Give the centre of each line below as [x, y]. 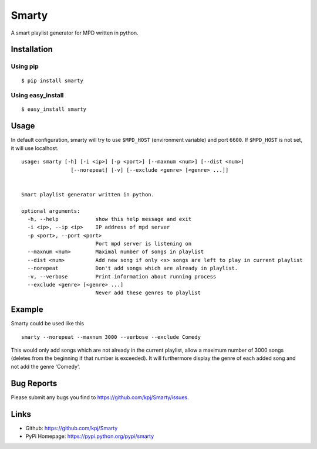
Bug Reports [34, 383]
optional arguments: [51, 211]
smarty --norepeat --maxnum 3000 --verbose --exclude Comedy [111, 337]
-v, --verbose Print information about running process [122, 276]
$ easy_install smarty [54, 109]
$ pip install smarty [52, 80]
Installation [32, 50]
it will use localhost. [35, 148]
